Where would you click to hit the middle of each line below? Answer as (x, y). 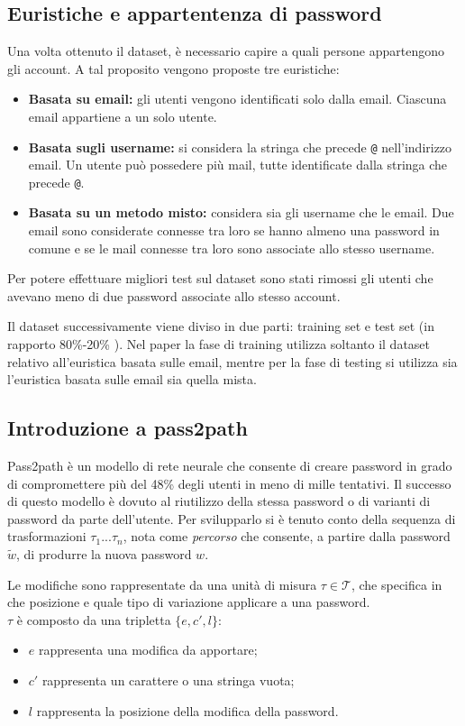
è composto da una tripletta (94, 619)
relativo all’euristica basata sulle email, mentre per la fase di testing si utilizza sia (232, 361)
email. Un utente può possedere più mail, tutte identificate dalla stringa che (238, 165)
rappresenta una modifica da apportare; (148, 650)
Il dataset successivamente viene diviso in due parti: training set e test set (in (221, 326)
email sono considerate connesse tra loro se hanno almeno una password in (234, 230)
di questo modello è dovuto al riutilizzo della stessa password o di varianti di (219, 501)
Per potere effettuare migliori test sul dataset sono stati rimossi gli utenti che (220, 278)
